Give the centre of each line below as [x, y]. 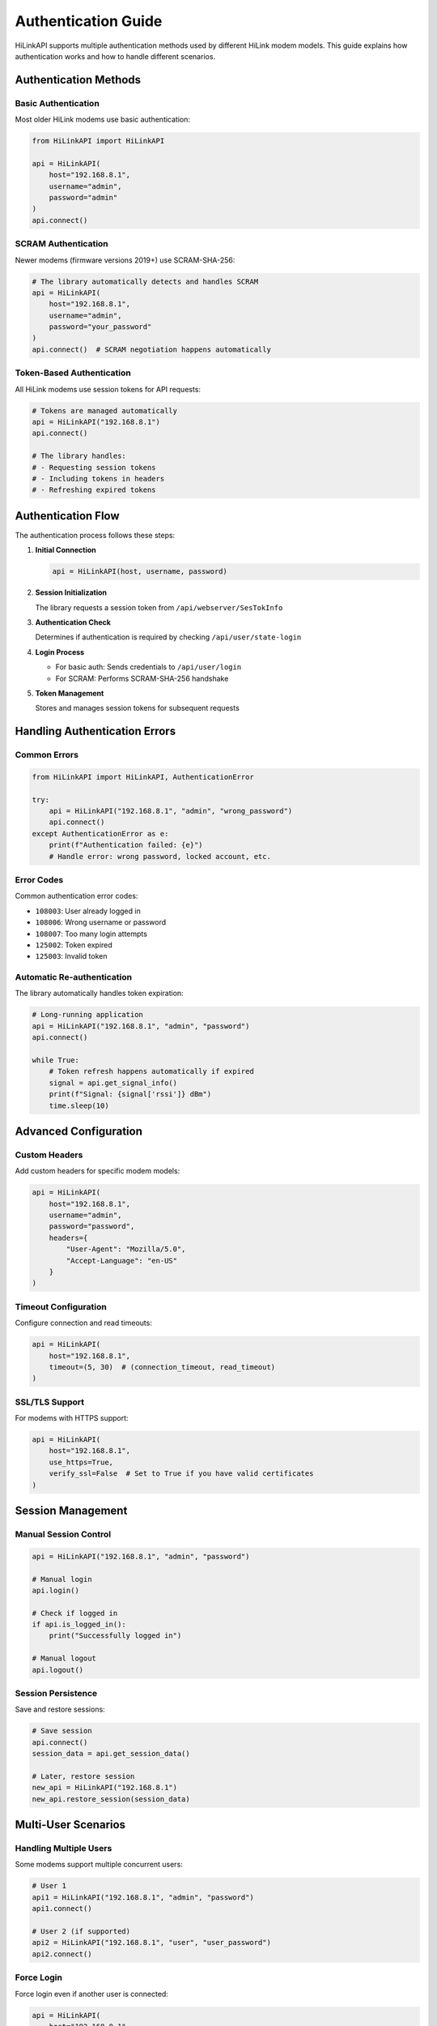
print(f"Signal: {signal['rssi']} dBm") [130, 1094]
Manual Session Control [63, 1534]
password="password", [92, 1227]
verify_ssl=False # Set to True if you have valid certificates [181, 1474]
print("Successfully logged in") [115, 1636]
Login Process [60, 652]
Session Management [71, 1510]
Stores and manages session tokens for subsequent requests [138, 708]
